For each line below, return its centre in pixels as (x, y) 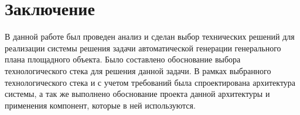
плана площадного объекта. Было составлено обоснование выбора (123, 59)
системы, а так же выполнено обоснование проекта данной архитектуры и (137, 94)
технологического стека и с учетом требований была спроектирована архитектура (150, 82)
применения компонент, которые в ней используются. (100, 105)
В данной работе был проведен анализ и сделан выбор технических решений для (150, 36)
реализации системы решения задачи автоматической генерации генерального (143, 48)
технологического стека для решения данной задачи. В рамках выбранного (138, 70)
